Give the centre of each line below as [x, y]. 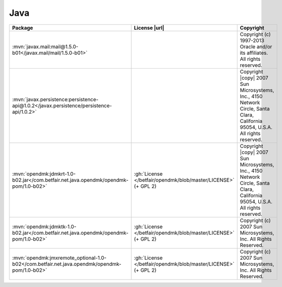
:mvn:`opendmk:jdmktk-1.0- [44, 226]
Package [22, 28]
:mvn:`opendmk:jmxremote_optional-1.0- [59, 258]
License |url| [149, 28]
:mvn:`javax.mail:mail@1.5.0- [45, 46]
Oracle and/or [256, 46]
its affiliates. [254, 53]
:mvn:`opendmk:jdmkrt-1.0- [44, 174]
